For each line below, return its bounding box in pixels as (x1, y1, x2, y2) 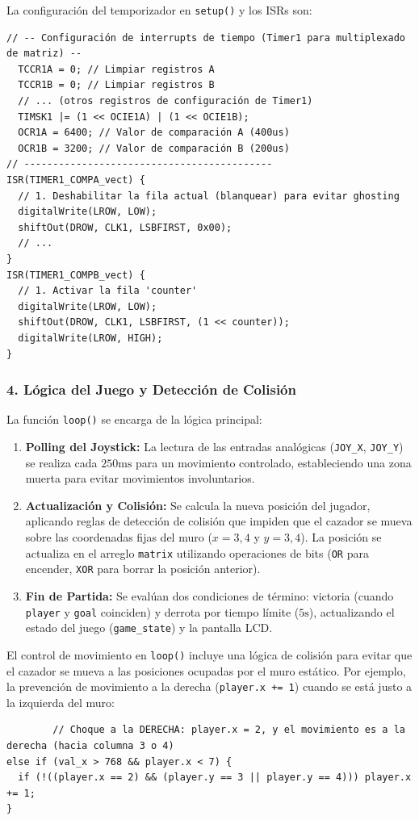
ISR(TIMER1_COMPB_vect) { (6, 269, 145, 281)
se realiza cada (25, 454, 98, 471)
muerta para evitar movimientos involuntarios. (25, 470, 255, 487)
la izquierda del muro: (6, 693, 115, 710)
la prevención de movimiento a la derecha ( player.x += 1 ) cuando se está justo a (6, 678, 413, 695)
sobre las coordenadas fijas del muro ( (25, 529, 212, 546)
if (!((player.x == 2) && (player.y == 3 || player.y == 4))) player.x (18, 772, 412, 784)
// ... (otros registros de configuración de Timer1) (18, 95, 313, 107)
